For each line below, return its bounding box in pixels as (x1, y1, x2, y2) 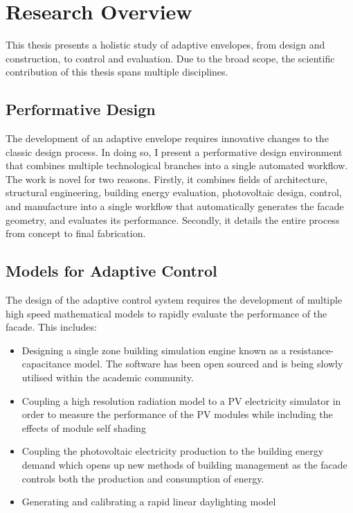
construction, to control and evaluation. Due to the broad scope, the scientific (6, 51, 335, 65)
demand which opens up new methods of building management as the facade (21, 458, 347, 471)
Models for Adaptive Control (6, 260, 217, 281)
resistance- (289, 342, 334, 357)
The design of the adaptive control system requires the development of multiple (6, 293, 343, 307)
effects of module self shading (21, 420, 146, 435)
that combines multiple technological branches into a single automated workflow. (6, 158, 348, 173)
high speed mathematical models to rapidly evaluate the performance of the (6, 306, 327, 320)
